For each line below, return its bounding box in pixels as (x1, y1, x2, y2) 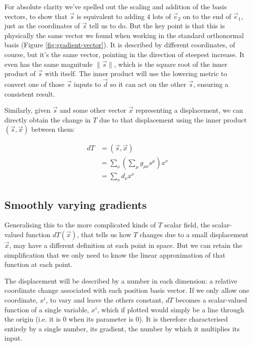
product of (4, 68, 36, 79)
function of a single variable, (4, 304, 89, 314)
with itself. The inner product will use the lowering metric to (44, 68, 227, 79)
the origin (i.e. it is (4, 314, 61, 324)
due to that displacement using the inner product (99, 114, 247, 124)
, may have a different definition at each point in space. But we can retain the (9, 240, 242, 250)
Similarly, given (4, 105, 51, 115)
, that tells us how (77, 229, 131, 240)
